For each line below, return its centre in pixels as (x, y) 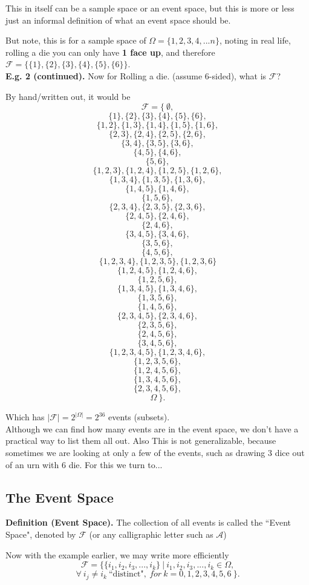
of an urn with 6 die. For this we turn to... (84, 464)
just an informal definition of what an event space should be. (118, 20)
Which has (25, 417)
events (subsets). (139, 417)
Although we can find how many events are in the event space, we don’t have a (152, 428)
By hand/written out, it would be (68, 96)
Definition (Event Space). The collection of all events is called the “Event (148, 522)
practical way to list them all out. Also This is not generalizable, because (141, 441)
